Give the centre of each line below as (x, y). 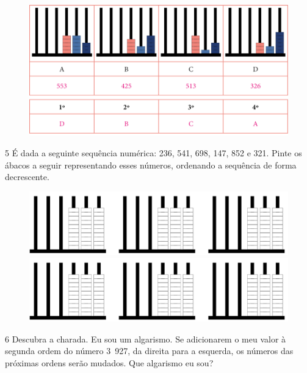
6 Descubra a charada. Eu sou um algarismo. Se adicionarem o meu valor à (146, 339)
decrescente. (27, 177)
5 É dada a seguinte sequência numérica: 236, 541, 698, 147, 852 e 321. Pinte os (153, 153)
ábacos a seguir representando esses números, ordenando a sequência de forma (151, 165)
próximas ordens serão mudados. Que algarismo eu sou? (109, 362)
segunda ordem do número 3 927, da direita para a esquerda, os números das (149, 351)
